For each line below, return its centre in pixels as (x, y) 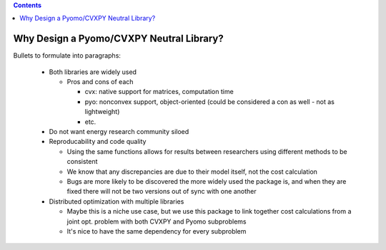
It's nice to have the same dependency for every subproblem (157, 231)
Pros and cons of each (100, 82)
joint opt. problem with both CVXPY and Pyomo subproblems (157, 222)
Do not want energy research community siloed (119, 132)
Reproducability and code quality (98, 142)
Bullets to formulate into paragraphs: (67, 56)
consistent (82, 162)
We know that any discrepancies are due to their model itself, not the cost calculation (192, 172)
